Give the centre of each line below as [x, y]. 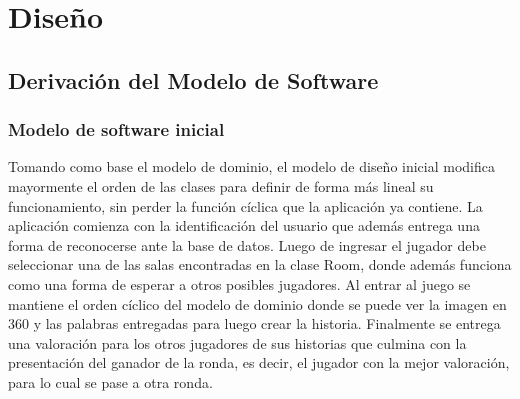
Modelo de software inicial [116, 129]
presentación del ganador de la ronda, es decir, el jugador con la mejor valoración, [259, 362]
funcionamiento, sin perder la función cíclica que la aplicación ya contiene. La [245, 205]
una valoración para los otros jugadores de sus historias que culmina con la [237, 342]
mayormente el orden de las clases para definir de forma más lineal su [221, 185]
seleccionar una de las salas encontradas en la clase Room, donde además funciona [260, 264]
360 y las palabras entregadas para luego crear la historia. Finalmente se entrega [254, 323]
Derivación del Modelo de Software [193, 79]
